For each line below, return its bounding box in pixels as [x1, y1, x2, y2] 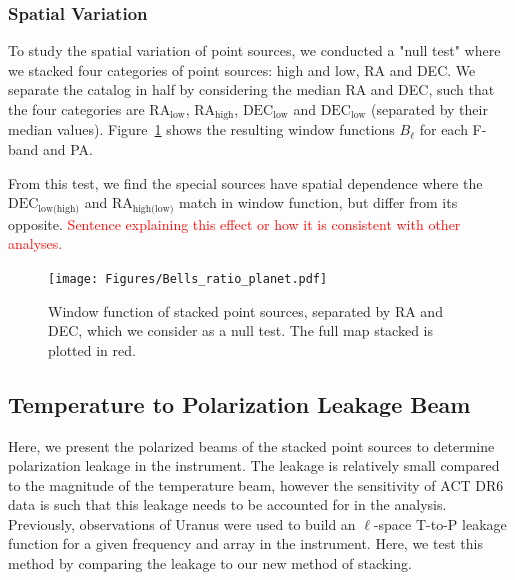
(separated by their [371, 99, 488, 119]
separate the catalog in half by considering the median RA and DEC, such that [8, 79, 495, 100]
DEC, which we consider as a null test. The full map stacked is [48, 320, 433, 341]
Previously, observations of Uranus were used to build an [8, 513, 356, 534]
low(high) [38, 203, 80, 214]
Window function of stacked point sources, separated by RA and [48, 300, 443, 321]
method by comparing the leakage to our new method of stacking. [8, 553, 412, 574]
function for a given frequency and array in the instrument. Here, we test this [8, 533, 483, 554]
